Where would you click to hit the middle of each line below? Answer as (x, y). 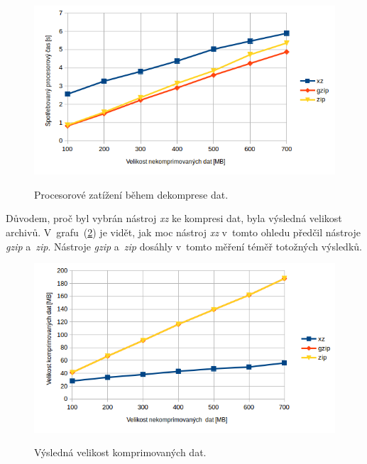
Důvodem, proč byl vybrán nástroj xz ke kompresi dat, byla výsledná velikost (174, 218)
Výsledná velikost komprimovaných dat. (120, 452)
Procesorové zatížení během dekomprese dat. (131, 194)
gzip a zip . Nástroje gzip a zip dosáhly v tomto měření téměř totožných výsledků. (184, 246)
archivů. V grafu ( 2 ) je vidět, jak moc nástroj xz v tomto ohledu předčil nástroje (183, 232)
